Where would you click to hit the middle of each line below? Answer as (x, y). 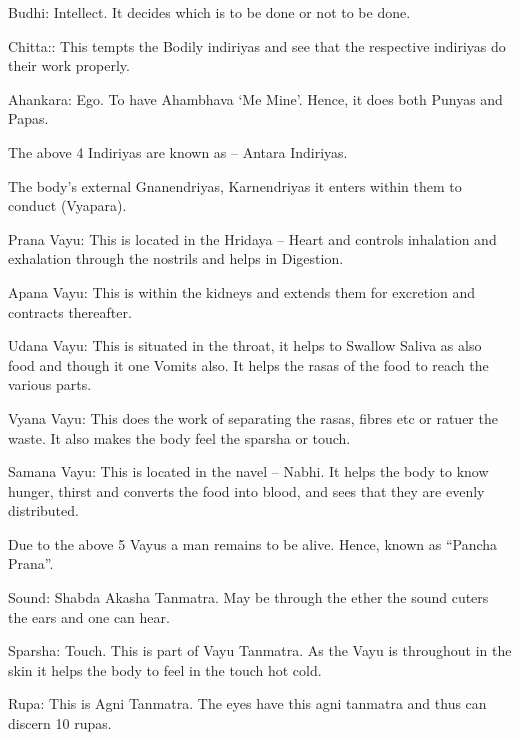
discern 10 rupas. (60, 723)
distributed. (43, 510)
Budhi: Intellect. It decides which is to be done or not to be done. (209, 12)
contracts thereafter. (70, 311)
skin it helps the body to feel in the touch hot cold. (165, 669)
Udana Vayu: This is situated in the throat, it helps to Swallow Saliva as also (245, 345)
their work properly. (69, 65)
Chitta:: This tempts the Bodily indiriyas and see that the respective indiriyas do (257, 45)
